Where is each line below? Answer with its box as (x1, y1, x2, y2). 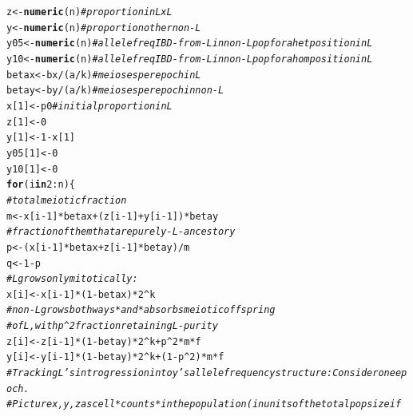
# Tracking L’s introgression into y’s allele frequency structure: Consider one (6, 367, 395, 379)
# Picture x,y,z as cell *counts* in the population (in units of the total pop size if (6, 398, 402, 410)
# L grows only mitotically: (6, 273, 138, 285)
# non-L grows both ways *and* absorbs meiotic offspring (6, 304, 276, 316)
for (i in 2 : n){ (6, 179, 75, 191)
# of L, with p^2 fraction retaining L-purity (6, 320, 218, 332)
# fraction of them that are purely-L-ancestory (6, 226, 236, 238)
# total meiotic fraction (6, 194, 127, 206)
